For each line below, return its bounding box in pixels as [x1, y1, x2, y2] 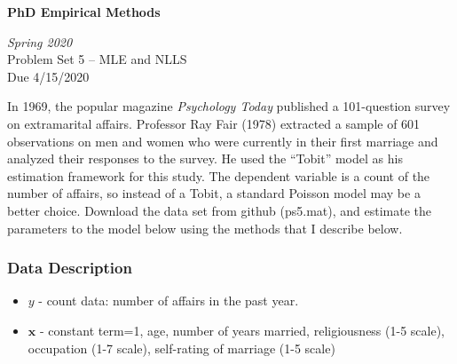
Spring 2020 [7, 32, 73, 51]
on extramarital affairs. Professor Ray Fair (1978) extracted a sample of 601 [7, 114, 421, 132]
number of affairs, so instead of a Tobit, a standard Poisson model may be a [7, 184, 421, 202]
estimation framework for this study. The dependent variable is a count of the [7, 166, 430, 185]
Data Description [7, 257, 132, 279]
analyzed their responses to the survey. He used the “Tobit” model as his [7, 149, 403, 168]
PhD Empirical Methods [7, 3, 161, 20]
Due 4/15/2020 [7, 67, 90, 85]
